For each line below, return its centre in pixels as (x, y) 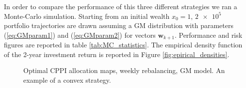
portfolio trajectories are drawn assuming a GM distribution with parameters (119, 25)
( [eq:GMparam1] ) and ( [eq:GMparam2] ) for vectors (80, 35)
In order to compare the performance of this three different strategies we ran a (121, 6)
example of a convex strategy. (67, 80)
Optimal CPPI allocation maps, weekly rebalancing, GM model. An (124, 70)
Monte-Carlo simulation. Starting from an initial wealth (87, 16)
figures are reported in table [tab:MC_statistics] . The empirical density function (123, 45)
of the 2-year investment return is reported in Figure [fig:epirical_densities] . (117, 54)
